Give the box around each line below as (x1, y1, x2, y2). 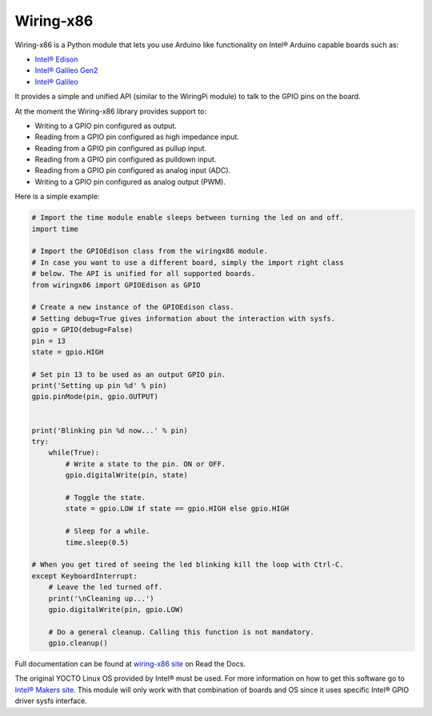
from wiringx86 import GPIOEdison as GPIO (31, 280, 201, 290)
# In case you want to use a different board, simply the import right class (31, 258, 344, 267)
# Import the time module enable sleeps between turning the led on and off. (31, 213, 344, 222)
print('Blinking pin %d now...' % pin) (31, 426, 188, 435)
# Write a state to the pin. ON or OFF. (65, 459, 226, 468)
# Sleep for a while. (65, 526, 150, 536)
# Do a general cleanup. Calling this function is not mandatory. (48, 627, 315, 636)
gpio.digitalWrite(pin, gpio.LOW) (48, 605, 184, 614)
